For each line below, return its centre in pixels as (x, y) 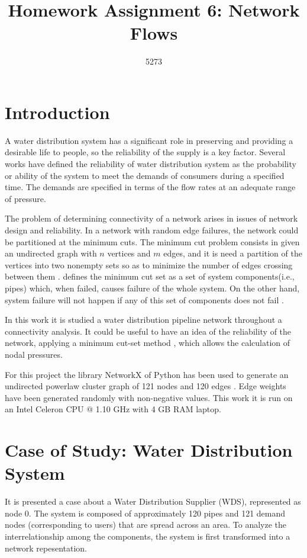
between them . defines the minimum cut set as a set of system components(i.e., (150, 276)
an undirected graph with (51, 253)
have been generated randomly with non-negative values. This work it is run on (149, 397)
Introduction (57, 112)
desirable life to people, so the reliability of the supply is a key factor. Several (145, 152)
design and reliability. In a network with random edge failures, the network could (152, 230)
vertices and (129, 253)
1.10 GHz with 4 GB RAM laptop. (158, 409)
